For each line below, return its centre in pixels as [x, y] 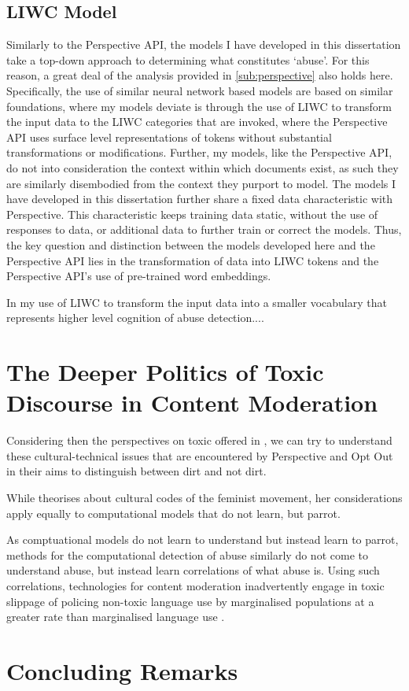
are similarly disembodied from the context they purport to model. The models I [201, 183]
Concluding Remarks [122, 670]
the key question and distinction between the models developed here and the [191, 244]
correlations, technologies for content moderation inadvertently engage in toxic [195, 585]
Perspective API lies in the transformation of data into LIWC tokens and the [193, 260]
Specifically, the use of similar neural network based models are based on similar [200, 90]
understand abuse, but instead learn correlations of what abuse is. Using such [193, 570]
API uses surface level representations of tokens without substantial [169, 137]
